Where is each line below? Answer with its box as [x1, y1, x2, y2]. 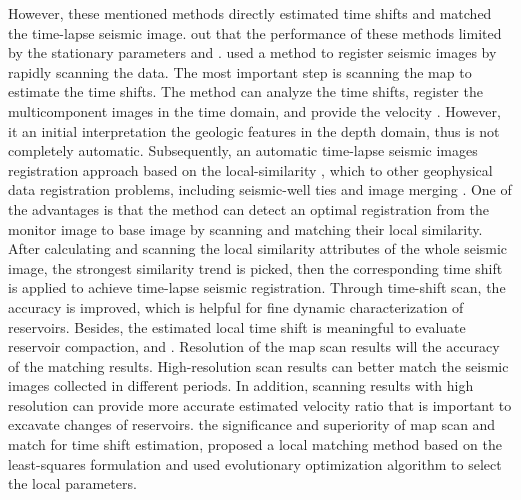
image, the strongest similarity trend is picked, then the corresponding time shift [8, 257, 503, 278]
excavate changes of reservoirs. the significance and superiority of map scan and [8, 414, 496, 435]
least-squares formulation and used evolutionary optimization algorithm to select [8, 453, 502, 474]
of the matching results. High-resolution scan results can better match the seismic [8, 355, 509, 376]
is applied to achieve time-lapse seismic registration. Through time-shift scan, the [8, 277, 506, 298]
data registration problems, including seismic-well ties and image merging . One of [8, 179, 512, 200]
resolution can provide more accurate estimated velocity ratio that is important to [8, 394, 512, 415]
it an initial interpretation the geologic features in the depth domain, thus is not [8, 120, 500, 141]
